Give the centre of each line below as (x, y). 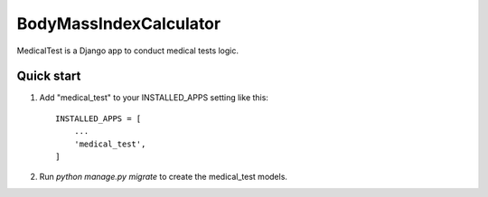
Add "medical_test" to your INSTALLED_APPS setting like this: (154, 98)
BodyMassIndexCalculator (119, 23)
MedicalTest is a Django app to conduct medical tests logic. (128, 51)
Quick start (49, 76)
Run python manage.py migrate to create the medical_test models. (164, 177)
